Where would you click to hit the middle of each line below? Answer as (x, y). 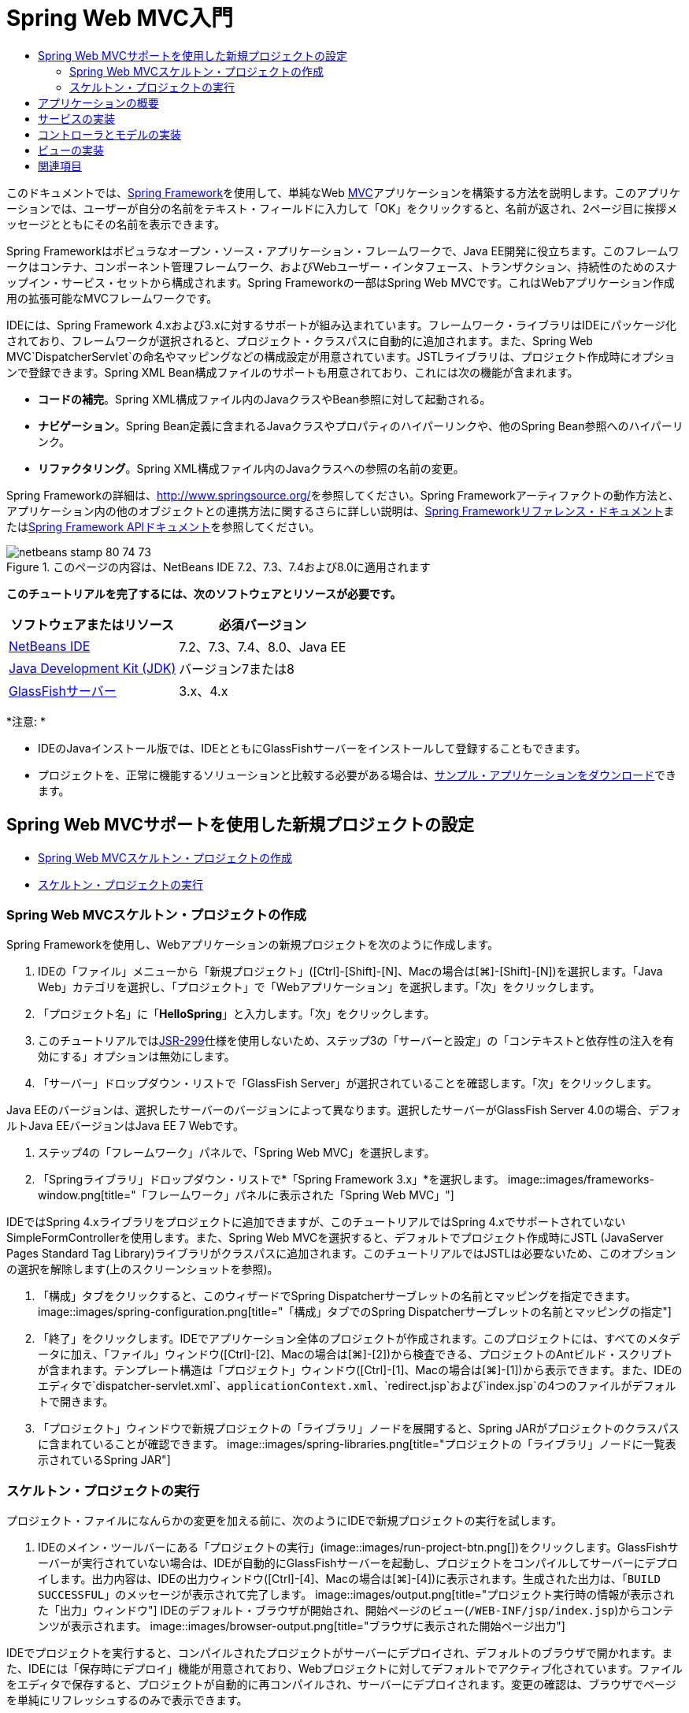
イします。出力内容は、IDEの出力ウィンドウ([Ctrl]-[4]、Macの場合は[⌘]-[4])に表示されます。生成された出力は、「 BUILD (349, 1579)
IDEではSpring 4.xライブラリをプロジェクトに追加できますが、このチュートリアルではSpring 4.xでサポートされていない (316, 1222)
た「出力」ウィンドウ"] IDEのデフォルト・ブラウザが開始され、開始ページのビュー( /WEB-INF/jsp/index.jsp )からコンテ (356, 1611)
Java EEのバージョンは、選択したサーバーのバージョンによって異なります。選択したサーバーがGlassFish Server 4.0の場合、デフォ (344, 1110)
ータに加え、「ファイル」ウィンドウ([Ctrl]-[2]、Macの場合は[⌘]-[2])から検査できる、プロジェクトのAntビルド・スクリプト (356, 1354)
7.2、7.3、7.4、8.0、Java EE (263, 647)
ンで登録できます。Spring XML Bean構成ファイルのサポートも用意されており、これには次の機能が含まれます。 (293, 372)
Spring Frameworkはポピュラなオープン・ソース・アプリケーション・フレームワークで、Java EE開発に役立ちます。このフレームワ (343, 251)
